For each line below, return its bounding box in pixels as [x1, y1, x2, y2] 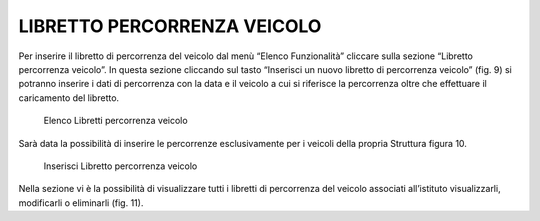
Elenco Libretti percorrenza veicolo [43, 115, 189, 127]
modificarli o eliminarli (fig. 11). [18, 196, 144, 209]
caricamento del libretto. [18, 91, 120, 104]
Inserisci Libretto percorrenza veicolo [43, 160, 198, 172]
